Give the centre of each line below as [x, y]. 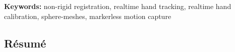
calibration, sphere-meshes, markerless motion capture [88, 16]
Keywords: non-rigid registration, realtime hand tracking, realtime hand [118, 6]
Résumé [25, 43]
